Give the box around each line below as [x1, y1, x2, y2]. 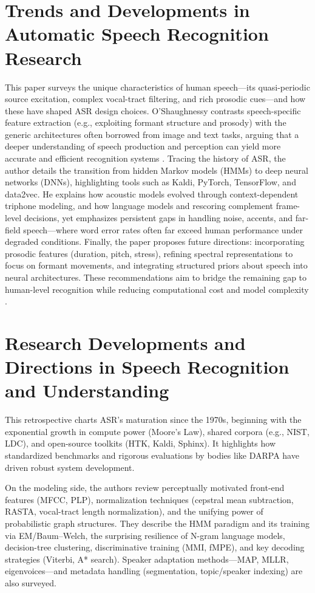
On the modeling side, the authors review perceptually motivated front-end [5, 481, 285, 494]
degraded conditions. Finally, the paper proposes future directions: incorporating [5, 235, 305, 248]
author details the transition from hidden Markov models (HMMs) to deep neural [5, 163, 308, 176]
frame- [276, 199, 300, 212]
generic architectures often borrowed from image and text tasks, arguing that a [5, 128, 299, 140]
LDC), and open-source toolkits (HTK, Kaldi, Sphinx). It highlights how [5, 437, 276, 450]
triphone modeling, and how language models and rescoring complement [5, 199, 274, 212]
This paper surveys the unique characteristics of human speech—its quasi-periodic [5, 80, 310, 93]
